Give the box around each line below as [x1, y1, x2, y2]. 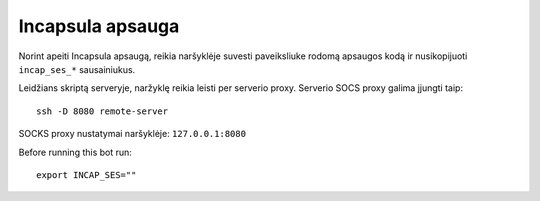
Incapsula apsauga [18, 15, 180, 37]
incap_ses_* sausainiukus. [18, 63, 136, 75]
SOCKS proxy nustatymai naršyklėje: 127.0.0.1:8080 [18, 128, 247, 140]
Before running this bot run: [18, 146, 132, 158]
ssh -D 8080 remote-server [36, 105, 169, 117]
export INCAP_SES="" [36, 169, 137, 180]
